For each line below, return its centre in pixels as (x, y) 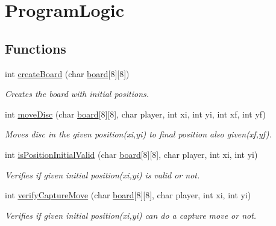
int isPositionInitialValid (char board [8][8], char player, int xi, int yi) (131, 154)
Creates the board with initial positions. (77, 94)
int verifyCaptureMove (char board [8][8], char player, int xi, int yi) (128, 195)
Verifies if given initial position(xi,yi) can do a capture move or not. (131, 215)
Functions (36, 48)
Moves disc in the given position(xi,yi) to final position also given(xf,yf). (138, 134)
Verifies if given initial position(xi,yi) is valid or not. (102, 174)
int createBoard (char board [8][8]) (67, 73)
